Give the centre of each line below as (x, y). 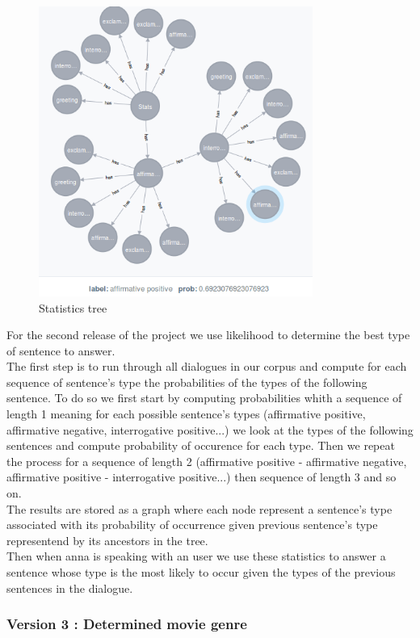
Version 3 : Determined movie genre (127, 624)
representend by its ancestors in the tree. (107, 540)
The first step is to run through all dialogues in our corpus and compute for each (207, 366)
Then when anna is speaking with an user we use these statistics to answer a (196, 556)
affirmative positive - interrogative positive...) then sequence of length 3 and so (202, 477)
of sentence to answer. (61, 350)
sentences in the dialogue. (70, 588)
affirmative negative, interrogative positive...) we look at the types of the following (210, 429)
